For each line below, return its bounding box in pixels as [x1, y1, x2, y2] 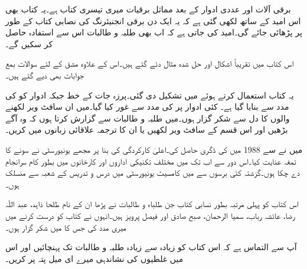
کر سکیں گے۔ [5, 37, 53, 50]
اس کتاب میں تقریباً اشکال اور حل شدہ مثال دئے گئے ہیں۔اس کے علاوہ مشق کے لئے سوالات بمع [5, 57, 294, 70]
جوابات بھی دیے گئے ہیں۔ [5, 68, 84, 81]
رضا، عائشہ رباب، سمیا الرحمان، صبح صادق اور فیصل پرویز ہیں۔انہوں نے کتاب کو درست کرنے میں [5, 209, 295, 221]
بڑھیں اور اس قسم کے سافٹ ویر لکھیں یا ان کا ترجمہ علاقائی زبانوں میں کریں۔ [5, 123, 288, 136]
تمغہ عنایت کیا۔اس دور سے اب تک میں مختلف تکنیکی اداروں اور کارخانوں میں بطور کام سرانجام [5, 155, 296, 167]
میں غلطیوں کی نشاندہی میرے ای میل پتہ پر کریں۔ [5, 252, 184, 264]
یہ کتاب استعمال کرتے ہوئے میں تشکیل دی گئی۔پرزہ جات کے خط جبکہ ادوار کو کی [5, 88, 294, 101]
